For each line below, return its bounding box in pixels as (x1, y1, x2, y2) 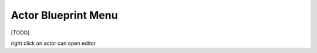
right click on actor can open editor (11, 40, 96, 47)
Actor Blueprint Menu (11, 9, 118, 22)
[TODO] (11, 29, 30, 36)
